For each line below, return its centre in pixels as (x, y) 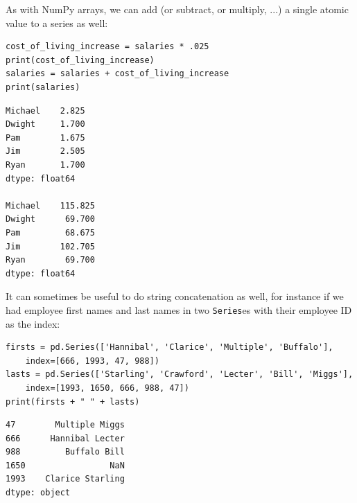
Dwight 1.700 (45, 124)
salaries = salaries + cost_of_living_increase (117, 74)
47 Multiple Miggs (65, 425)
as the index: (33, 323)
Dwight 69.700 (50, 219)
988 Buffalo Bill (65, 452)
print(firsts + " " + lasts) (73, 401)
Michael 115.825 (50, 205)
